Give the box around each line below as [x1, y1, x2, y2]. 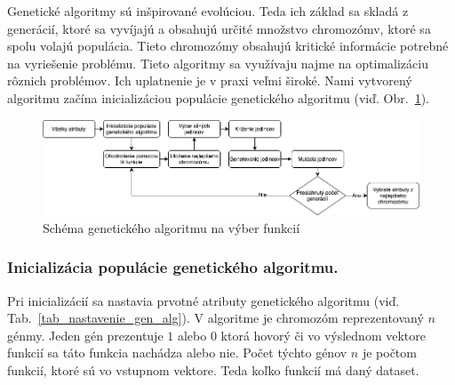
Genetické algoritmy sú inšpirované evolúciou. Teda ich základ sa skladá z [7, 2, 409, 20]
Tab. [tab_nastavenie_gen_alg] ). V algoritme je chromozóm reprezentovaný [7, 309, 424, 327]
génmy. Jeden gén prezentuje [7, 325, 164, 344]
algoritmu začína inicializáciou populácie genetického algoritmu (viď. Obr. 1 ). [7, 88, 429, 107]
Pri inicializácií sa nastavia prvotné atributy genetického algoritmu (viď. [7, 291, 400, 309]
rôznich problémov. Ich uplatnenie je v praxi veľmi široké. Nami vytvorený [7, 71, 412, 90]
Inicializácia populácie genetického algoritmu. [7, 256, 339, 278]
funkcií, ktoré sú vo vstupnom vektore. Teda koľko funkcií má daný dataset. [7, 360, 419, 379]
